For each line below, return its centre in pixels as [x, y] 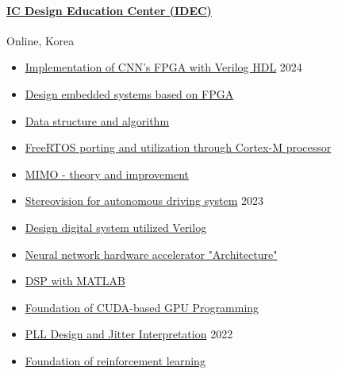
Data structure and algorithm [97, 120]
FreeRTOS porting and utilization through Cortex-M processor [178, 147]
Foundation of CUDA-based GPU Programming [142, 307]
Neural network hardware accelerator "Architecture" [151, 254]
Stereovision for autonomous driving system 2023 [144, 200]
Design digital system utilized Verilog [116, 227]
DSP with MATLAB [75, 281]
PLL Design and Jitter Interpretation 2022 [129, 334]
